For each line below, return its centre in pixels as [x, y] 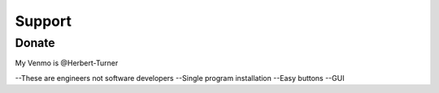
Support [43, 21]
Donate [35, 43]
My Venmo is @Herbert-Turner [67, 63]
